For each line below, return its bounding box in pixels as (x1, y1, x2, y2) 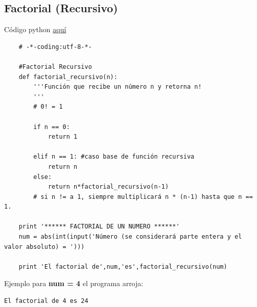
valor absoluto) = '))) (4, 243, 85, 250)
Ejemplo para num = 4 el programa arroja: (4, 278, 144, 289)
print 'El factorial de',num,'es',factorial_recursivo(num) (18, 263, 227, 270)
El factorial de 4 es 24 (4, 297, 88, 305)
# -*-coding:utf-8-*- (18, 43, 92, 50)
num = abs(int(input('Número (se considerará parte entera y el (18, 233, 242, 241)
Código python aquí (4, 24, 66, 35)
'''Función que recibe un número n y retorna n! (33, 83, 202, 91)
